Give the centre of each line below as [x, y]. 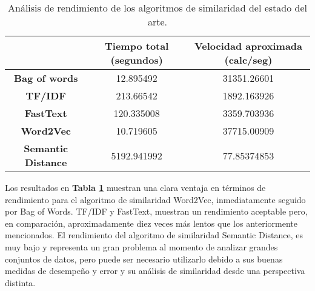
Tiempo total [137, 46]
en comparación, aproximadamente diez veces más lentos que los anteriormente [151, 223]
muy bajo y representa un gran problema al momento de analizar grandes [141, 246]
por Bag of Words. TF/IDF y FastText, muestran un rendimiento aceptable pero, [156, 211]
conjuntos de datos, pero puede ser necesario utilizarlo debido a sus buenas [144, 259]
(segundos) [137, 60]
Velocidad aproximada [248, 46]
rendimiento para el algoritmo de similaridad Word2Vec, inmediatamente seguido [155, 199]
